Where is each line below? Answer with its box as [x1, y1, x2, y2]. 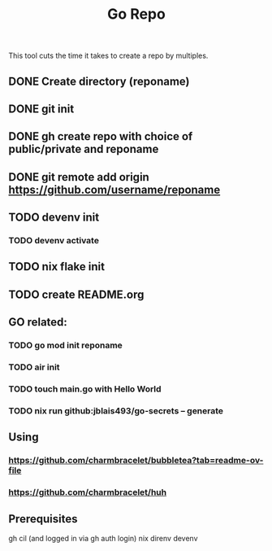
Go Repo [106, 5, 166, 24]
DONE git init [8, 102, 75, 116]
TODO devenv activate [8, 235, 100, 247]
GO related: [8, 315, 67, 330]
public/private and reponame [8, 142, 159, 156]
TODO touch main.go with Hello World [8, 383, 162, 395]
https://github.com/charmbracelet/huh [8, 487, 167, 498]
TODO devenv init [8, 211, 100, 225]
